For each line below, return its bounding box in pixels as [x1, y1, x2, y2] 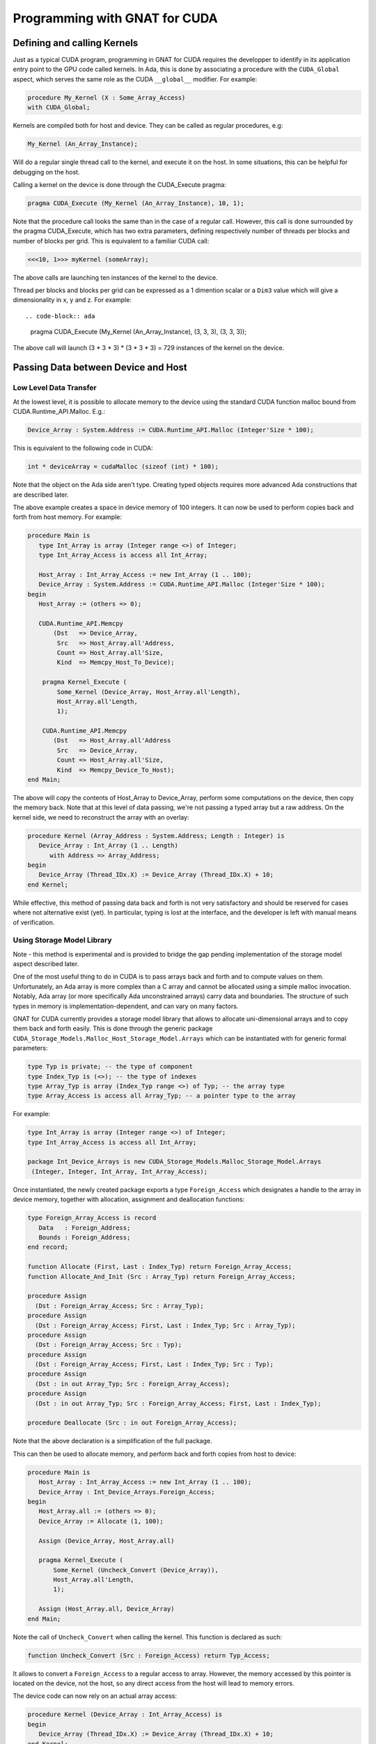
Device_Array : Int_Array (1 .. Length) [38, 841, 179, 850]
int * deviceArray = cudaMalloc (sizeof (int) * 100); [27, 463, 219, 471]
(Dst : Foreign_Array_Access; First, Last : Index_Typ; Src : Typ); [35, 1360, 274, 1369]
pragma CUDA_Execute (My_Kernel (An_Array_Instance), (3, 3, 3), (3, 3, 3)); [30, 328, 247, 336]
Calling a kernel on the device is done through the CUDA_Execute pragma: [13, 180, 226, 188]
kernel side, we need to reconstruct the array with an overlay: [13, 813, 189, 821]
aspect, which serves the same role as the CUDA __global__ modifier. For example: [13, 75, 258, 83]
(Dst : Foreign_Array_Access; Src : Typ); [35, 1341, 182, 1349]
